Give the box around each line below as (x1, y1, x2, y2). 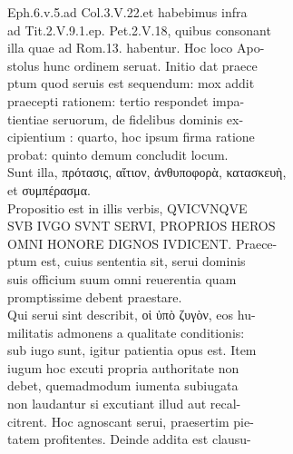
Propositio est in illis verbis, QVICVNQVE (7, 198, 248, 217)
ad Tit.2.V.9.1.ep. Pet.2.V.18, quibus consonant (7, 20, 271, 39)
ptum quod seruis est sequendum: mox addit (7, 74, 255, 93)
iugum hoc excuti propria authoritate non (7, 358, 239, 377)
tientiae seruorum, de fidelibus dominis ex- (7, 109, 244, 128)
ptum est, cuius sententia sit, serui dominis (7, 252, 246, 271)
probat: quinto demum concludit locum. (7, 144, 229, 163)
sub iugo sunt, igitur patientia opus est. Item (7, 340, 257, 360)
